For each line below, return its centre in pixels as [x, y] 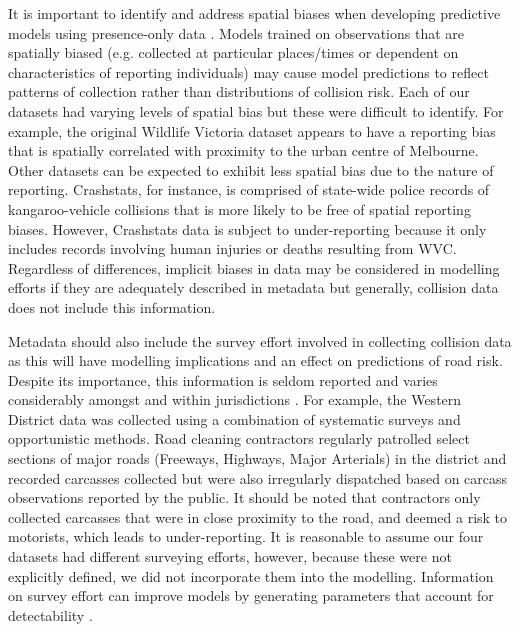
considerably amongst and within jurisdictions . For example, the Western [235, 399]
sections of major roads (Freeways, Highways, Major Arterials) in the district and [257, 458]
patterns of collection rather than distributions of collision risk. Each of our [239, 91]
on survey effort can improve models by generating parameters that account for [251, 595]
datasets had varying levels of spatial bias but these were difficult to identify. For [256, 110]
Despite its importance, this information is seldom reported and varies [223, 379]
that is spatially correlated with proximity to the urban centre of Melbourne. [243, 150]
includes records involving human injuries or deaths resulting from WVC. [232, 248]
